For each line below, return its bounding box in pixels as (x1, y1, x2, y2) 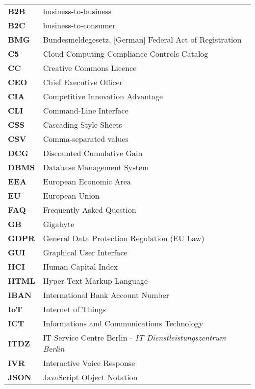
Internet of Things (43, 303, 106, 315)
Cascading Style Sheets (43, 119, 122, 130)
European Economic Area (43, 176, 131, 187)
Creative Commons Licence (43, 62, 137, 73)
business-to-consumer (43, 20, 116, 31)
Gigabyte (43, 218, 74, 229)
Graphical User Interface (43, 247, 127, 258)
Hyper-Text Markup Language (43, 275, 148, 286)
